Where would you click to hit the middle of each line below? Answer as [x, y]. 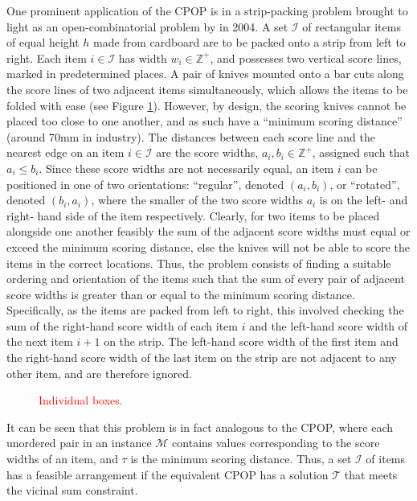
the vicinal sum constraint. [72, 490]
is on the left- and [364, 200]
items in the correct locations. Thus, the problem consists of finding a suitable [199, 263]
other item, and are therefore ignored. [99, 373]
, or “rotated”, [365, 184]
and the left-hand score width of [329, 325]
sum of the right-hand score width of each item [122, 325]
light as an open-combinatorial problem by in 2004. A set [147, 26]
